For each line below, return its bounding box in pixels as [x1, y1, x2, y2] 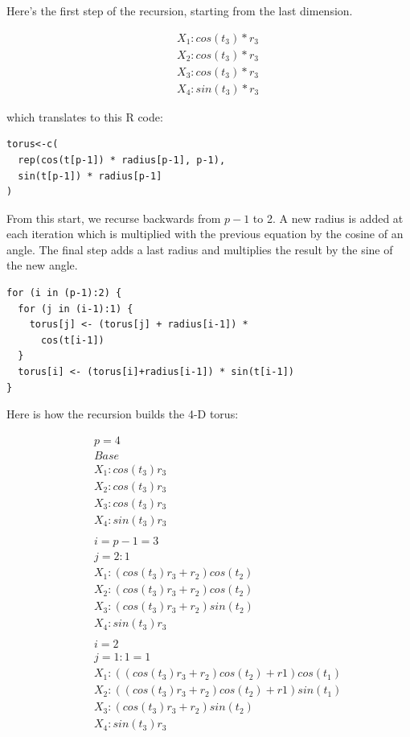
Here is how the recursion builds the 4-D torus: [6, 406, 239, 422]
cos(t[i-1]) [40, 334, 105, 346]
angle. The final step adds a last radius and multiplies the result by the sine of [6, 241, 393, 257]
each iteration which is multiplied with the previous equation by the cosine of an [6, 225, 404, 242]
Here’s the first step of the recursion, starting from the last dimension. [6, 2, 353, 19]
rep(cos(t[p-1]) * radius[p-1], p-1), [18, 154, 226, 166]
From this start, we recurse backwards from [6, 209, 221, 226]
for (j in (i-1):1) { [18, 303, 133, 315]
